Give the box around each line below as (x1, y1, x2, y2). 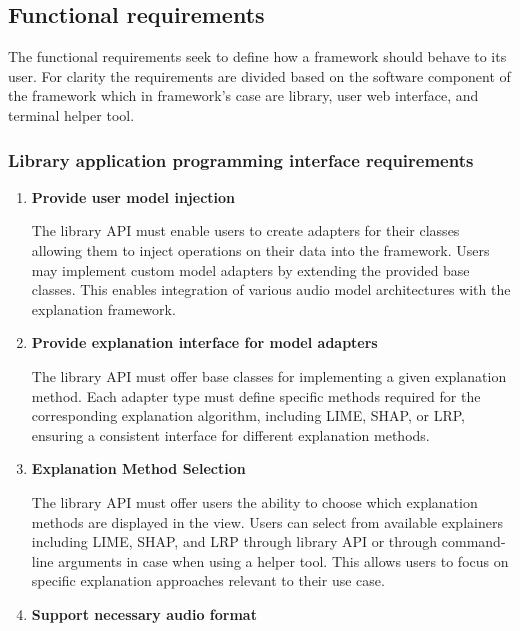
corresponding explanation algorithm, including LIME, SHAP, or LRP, (31, 405, 465, 426)
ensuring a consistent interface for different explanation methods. (31, 424, 430, 445)
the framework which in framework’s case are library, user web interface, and (8, 85, 479, 106)
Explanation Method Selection (31, 458, 246, 479)
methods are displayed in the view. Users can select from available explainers (31, 511, 503, 532)
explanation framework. (31, 298, 176, 319)
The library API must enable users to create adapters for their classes (31, 220, 460, 241)
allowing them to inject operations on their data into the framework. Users (31, 239, 490, 260)
